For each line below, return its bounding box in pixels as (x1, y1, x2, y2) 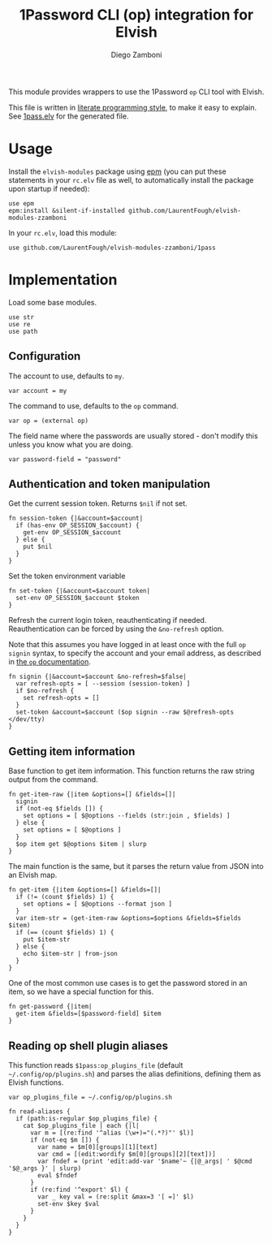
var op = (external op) (8, 417, 89, 425)
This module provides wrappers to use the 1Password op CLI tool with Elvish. (8, 87, 265, 97)
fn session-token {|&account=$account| (8, 514, 144, 523)
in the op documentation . (8, 657, 91, 667)
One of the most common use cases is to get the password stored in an (8, 978, 248, 988)
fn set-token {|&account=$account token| (8, 587, 151, 595)
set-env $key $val (37, 1200, 100, 1208)
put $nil (23, 542, 53, 551)
